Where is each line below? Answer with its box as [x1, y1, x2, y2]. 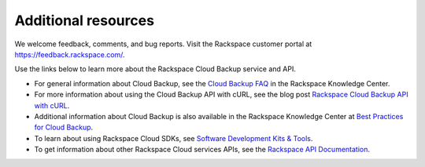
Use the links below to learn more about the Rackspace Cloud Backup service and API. [14, 64, 297, 74]
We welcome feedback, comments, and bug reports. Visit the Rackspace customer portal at [14, 39, 312, 49]
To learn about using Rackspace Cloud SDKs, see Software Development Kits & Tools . [34, 133, 313, 143]
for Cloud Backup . [34, 122, 94, 133]
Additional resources [14, 12, 155, 29]
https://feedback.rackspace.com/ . [14, 49, 125, 59]
